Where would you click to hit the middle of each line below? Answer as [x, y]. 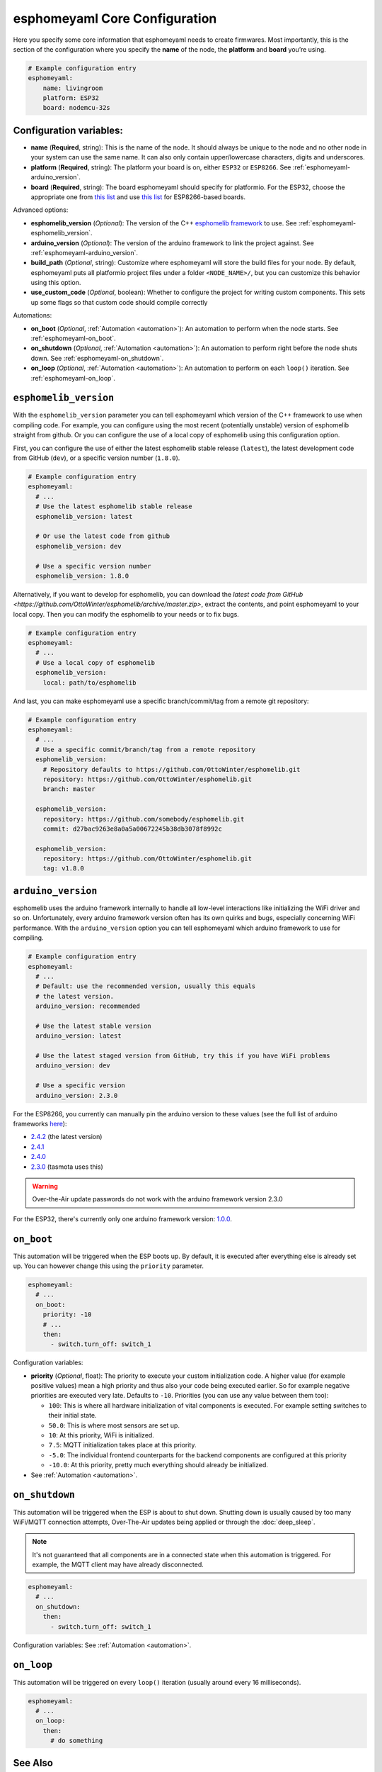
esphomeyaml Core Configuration [115, 18]
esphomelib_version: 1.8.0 [82, 576]
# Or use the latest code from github [103, 536]
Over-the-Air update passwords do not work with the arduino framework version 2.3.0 [157, 1199]
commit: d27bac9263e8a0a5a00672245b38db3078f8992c [132, 829]
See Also [33, 1763]
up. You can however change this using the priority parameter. [109, 1266]
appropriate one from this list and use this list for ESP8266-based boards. [138, 197]
